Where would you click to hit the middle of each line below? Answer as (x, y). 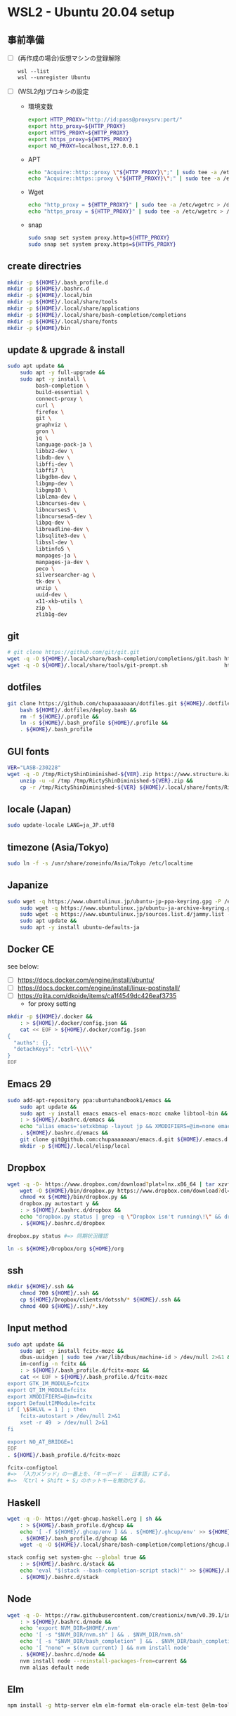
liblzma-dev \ (56, 497)
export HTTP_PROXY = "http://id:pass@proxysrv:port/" (105, 120)
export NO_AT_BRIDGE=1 (40, 1442)
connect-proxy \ (59, 399)
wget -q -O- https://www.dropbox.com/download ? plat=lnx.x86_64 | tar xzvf (119, 1184)
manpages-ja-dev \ (63, 562)
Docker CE (31, 949)
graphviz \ (52, 425)
